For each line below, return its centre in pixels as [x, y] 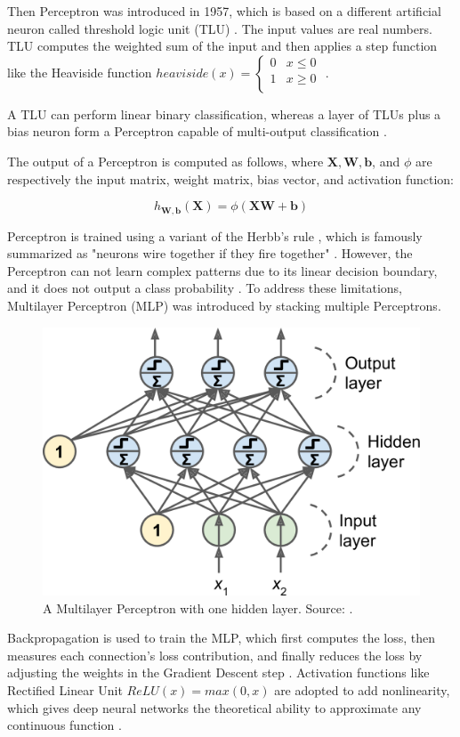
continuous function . [65, 725]
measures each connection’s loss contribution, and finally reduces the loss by [215, 655]
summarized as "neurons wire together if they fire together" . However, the [210, 253]
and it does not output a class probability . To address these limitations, [205, 288]
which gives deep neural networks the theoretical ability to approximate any [214, 707]
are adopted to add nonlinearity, [362, 689]
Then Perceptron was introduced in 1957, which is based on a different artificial [224, 11]
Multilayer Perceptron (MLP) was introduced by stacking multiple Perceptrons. [224, 305]
